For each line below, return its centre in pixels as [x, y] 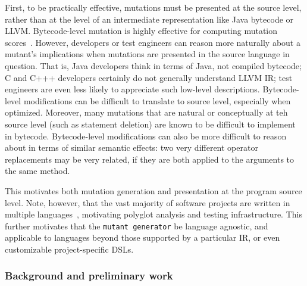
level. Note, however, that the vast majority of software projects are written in [148, 202]
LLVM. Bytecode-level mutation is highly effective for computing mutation [141, 31]
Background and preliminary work [89, 276]
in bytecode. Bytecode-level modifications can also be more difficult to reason [146, 136]
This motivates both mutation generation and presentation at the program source [153, 190]
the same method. [37, 171]
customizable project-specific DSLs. [69, 249]
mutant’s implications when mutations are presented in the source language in [147, 54]
